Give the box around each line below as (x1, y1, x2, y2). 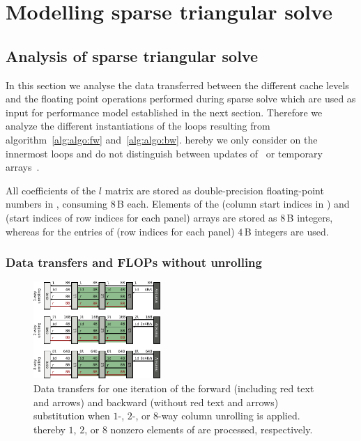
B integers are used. (244, 224, 329, 238)
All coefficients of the (6, 183, 96, 197)
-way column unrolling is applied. (158, 408, 300, 423)
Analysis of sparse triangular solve (6, 45, 259, 66)
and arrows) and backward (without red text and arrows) (33, 394, 279, 409)
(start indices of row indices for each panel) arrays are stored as (6, 210, 277, 224)
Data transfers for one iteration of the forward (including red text (33, 381, 314, 395)
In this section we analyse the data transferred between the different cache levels (6, 77, 349, 92)
